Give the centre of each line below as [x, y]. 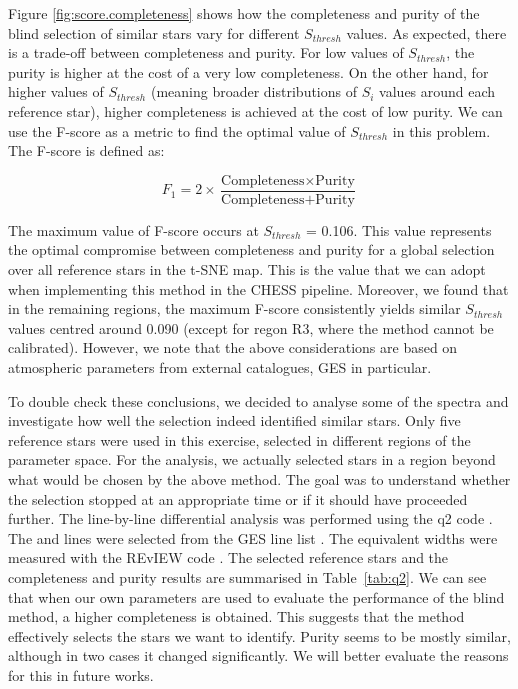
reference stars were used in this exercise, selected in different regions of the [239, 439]
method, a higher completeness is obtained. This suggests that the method [236, 616]
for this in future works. [81, 674]
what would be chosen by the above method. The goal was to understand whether [259, 478]
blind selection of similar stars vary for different [154, 32]
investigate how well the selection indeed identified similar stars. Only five [234, 420]
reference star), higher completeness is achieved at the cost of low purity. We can [255, 110]
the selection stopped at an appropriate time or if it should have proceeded [238, 498]
